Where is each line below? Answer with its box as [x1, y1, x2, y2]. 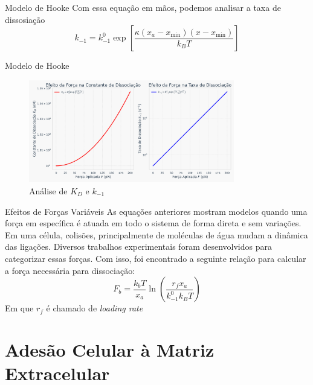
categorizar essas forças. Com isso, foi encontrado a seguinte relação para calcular [5, 252, 306, 264]
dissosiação [5, 13, 45, 25]
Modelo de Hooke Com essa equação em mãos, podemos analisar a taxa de [5, 1, 281, 13]
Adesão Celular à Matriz [5, 337, 215, 361]
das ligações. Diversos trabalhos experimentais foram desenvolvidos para [5, 240, 272, 253]
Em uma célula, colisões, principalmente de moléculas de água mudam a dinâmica [5, 228, 308, 241]
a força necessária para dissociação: [5, 264, 135, 276]
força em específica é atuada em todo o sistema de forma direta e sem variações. [5, 217, 302, 229]
